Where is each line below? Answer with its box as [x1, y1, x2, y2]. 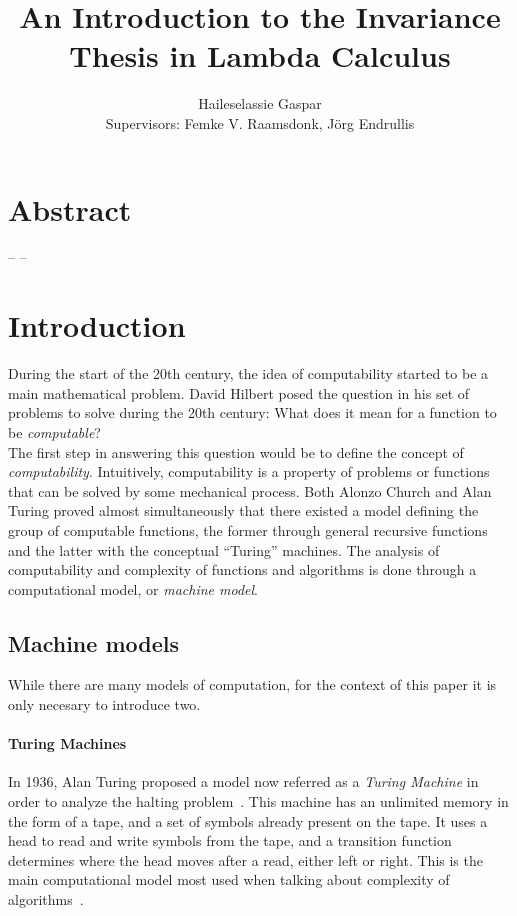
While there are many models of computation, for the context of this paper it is [8, 674, 497, 695]
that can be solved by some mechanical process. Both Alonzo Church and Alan [8, 480, 492, 501]
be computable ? [8, 421, 101, 442]
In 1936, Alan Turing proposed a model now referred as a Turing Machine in [8, 771, 479, 792]
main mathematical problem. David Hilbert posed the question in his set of [8, 382, 470, 403]
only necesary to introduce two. [8, 694, 201, 715]
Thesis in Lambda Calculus [69, 35, 451, 76]
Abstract [8, 188, 132, 229]
